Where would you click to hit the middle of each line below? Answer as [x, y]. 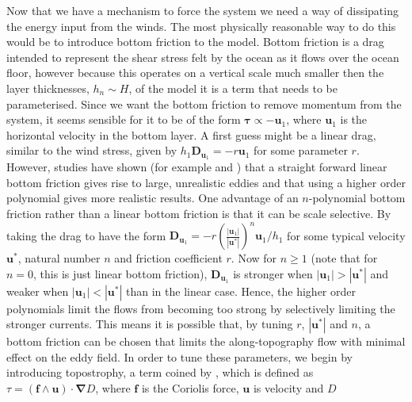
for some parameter [301, 150]
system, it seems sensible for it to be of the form [124, 119]
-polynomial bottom [357, 198]
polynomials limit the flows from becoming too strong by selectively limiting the [201, 308]
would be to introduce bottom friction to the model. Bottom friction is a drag [195, 42]
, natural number [59, 258]
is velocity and [288, 388]
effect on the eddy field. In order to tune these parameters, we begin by [179, 356]
